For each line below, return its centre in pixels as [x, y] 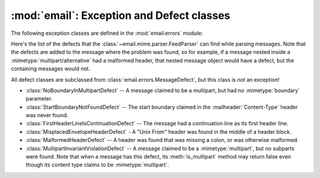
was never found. [47, 115]
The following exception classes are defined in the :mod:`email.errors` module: [107, 33]
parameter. [39, 99]
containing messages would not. [51, 69]
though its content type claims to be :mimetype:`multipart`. [97, 165]
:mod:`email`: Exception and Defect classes [121, 15]
